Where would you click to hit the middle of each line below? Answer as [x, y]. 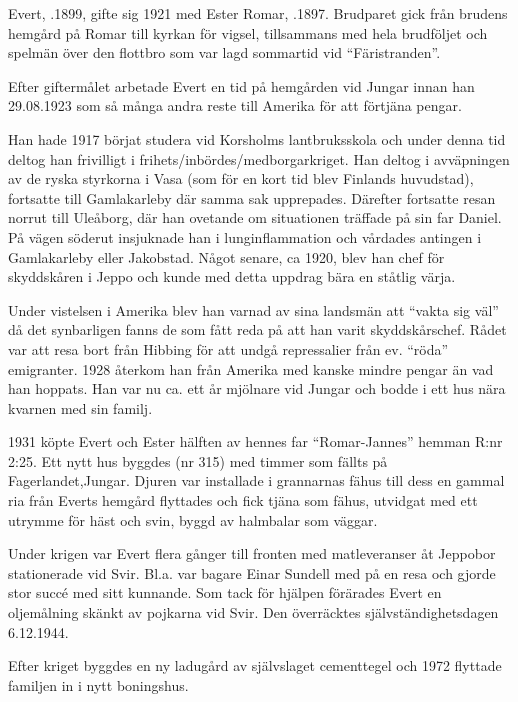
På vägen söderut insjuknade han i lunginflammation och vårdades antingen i [245, 236]
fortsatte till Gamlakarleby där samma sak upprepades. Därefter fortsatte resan [252, 197]
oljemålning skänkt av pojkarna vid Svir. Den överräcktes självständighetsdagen [253, 612]
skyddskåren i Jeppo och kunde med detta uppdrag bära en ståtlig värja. [232, 276]
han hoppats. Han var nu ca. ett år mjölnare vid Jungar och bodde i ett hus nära [257, 388]
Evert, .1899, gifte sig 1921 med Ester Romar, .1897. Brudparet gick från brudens [258, 13]
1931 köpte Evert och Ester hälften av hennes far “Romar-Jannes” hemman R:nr [255, 441]
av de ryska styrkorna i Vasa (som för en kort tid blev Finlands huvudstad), [241, 178]
